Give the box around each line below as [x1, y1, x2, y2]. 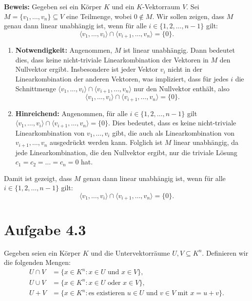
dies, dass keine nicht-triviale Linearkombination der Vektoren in [15, 54, 209, 64]
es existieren [88, 290, 125, 297]
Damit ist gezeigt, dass [4, 173, 72, 183]
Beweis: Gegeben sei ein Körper [4, 1, 102, 11]
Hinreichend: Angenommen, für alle [15, 108, 128, 118]
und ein [112, 1, 135, 11]
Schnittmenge [15, 83, 56, 93]
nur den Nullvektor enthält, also [134, 83, 230, 93]
